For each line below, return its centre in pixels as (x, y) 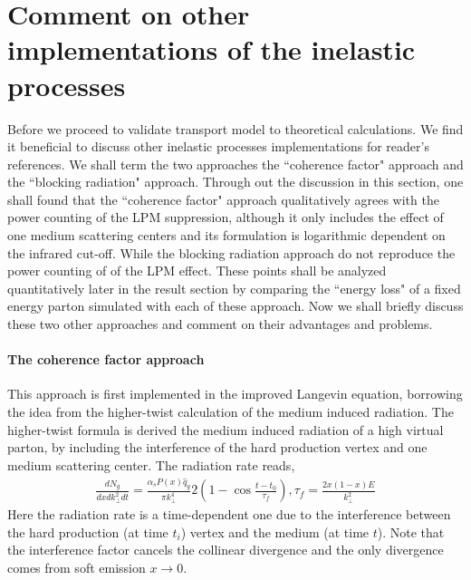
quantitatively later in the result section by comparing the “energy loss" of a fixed (234, 288)
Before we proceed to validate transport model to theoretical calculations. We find (235, 128)
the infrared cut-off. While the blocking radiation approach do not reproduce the (231, 252)
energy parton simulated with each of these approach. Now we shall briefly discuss (235, 306)
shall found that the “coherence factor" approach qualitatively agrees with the (223, 199)
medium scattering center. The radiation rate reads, (151, 464)
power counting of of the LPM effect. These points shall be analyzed (197, 271)
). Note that (411, 532)
